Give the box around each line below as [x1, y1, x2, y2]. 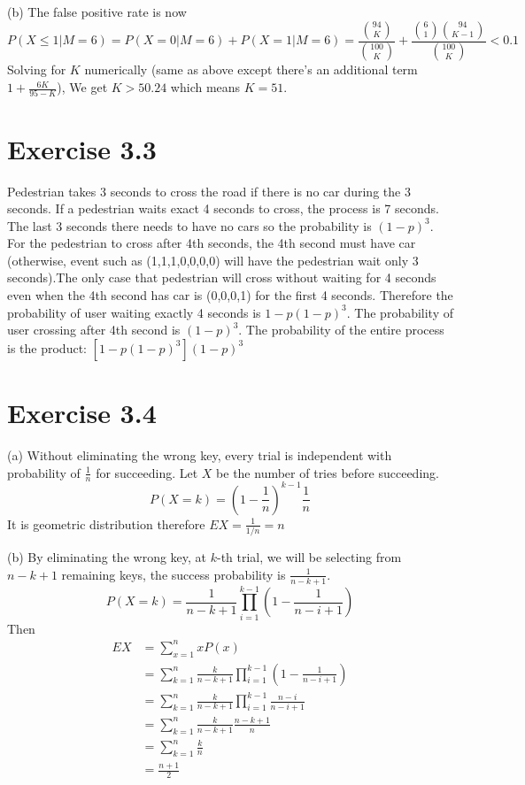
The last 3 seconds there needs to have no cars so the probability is [7, 216, 372, 235]
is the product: [7, 338, 87, 357]
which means [170, 78, 241, 96]
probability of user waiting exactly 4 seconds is [7, 303, 261, 321]
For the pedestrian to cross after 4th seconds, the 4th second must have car [7, 234, 416, 252]
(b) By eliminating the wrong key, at [7, 548, 207, 566]
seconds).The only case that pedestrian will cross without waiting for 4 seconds [7, 268, 436, 287]
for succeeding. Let [96, 463, 198, 481]
